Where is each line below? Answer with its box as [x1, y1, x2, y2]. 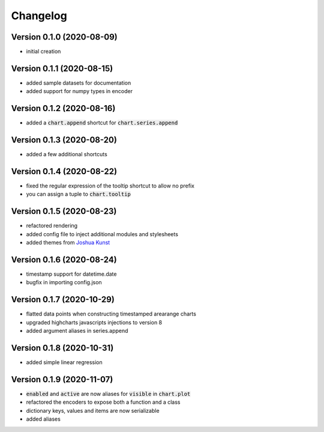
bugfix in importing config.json [26, 279, 102, 286]
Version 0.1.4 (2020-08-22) [11, 166, 117, 177]
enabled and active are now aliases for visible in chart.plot [26, 390, 191, 397]
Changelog [11, 9, 67, 22]
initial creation [26, 48, 61, 55]
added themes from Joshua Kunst [26, 239, 110, 246]
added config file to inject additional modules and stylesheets [26, 230, 178, 237]
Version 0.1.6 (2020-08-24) [11, 254, 117, 264]
